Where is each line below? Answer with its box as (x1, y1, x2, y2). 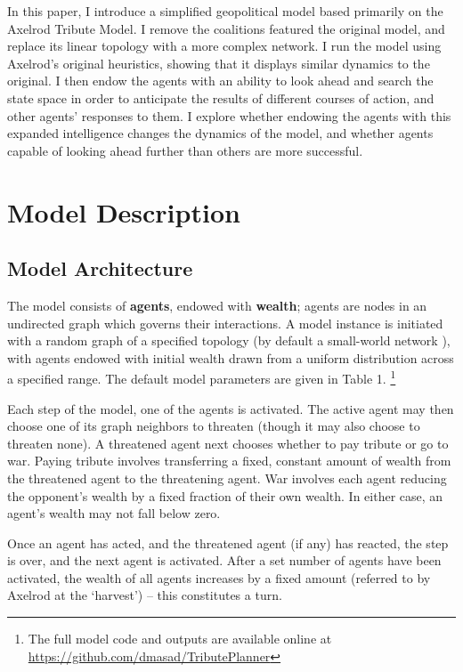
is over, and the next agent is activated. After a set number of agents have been (7, 551, 442, 570)
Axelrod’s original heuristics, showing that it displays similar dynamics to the (7, 53, 430, 72)
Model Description (7, 193, 240, 230)
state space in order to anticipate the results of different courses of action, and (7, 88, 435, 107)
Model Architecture (7, 255, 193, 282)
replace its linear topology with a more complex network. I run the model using (7, 36, 442, 55)
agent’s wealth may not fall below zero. (7, 504, 221, 522)
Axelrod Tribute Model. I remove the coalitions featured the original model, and (7, 19, 445, 37)
